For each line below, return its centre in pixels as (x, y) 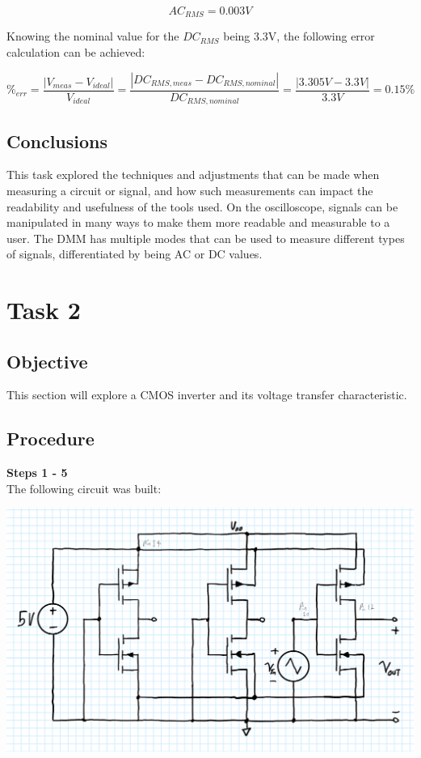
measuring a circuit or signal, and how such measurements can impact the (190, 190)
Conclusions (57, 141)
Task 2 (44, 310)
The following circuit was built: (84, 488)
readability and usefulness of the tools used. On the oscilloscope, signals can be (202, 206)
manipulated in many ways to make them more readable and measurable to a (198, 222)
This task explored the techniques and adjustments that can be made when (193, 175)
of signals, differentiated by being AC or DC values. (135, 254)
